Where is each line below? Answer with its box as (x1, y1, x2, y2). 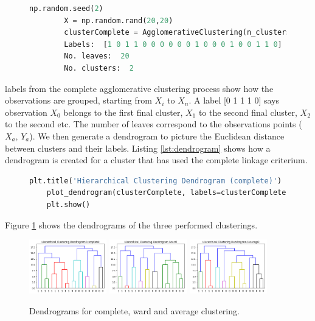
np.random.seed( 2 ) (29, 4, 103, 13)
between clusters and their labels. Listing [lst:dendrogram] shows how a (5, 141, 271, 154)
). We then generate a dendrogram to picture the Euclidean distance (29, 129, 285, 142)
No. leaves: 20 (64, 52, 130, 61)
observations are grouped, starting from (5, 94, 152, 107)
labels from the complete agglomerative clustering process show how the (5, 82, 274, 94)
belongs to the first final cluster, (63, 105, 183, 118)
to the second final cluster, (198, 105, 297, 118)
